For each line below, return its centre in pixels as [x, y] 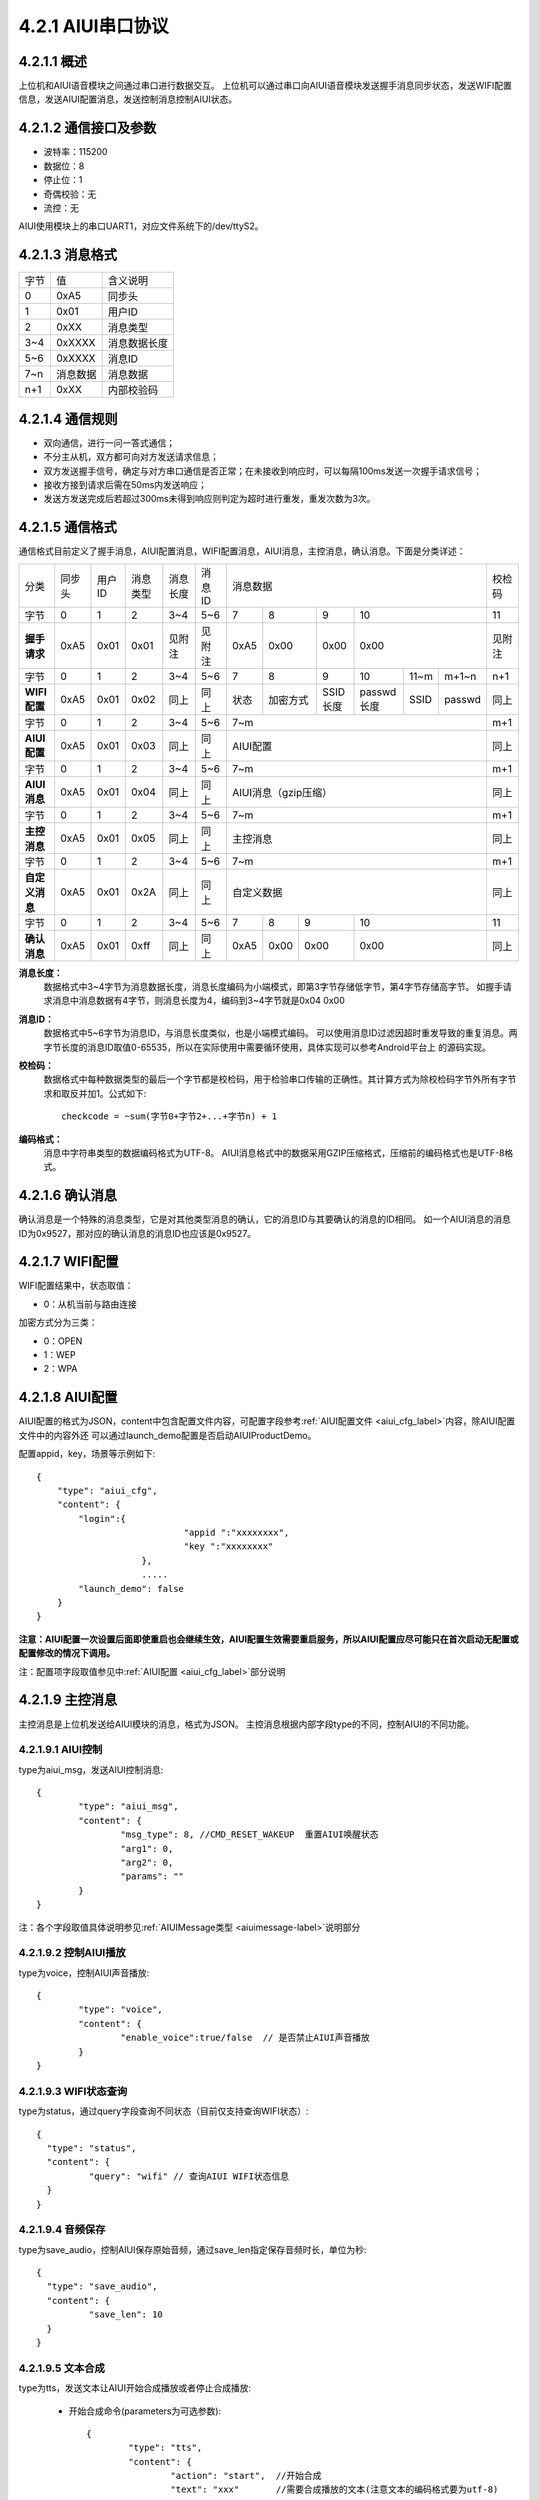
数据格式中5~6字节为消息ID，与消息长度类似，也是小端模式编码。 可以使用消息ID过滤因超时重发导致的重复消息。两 [280, 1033]
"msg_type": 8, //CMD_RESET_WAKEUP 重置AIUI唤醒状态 [249, 1834]
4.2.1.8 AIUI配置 [68, 1397]
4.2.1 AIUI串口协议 [93, 26]
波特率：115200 [75, 152]
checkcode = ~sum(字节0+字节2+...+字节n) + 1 [169, 1116]
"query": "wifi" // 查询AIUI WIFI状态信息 [189, 2176]
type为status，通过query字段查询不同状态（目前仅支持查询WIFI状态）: [163, 2111]
